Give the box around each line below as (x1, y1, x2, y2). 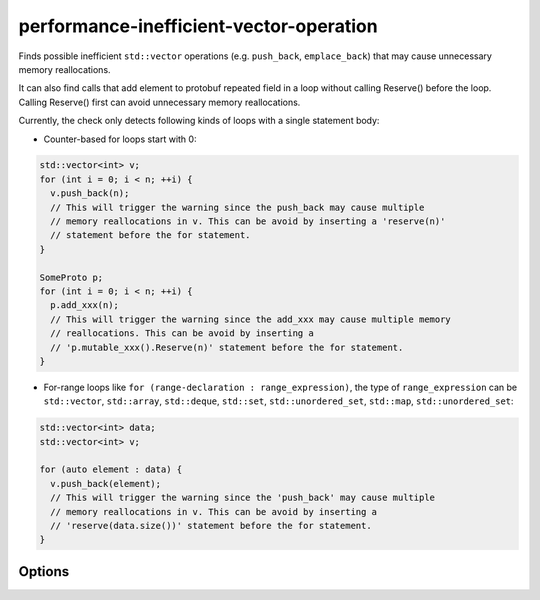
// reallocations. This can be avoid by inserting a (50, 328, 314, 339)
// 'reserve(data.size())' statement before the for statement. (50, 520, 372, 532)
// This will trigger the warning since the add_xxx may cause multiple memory (50, 313, 452, 325)
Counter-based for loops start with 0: (43, 133, 197, 145)
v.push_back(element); (50, 478, 162, 489)
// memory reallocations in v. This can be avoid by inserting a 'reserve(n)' (50, 216, 446, 227)
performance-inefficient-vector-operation (18, 15, 379, 37)
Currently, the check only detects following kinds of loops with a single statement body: (18, 115, 380, 127)
